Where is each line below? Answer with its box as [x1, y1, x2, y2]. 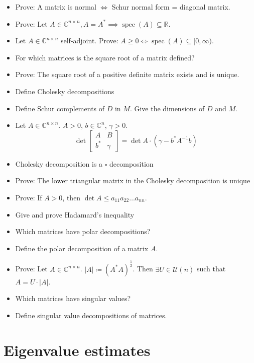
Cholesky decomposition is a [15, 158, 103, 169]
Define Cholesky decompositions [15, 86, 114, 96]
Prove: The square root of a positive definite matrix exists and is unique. [15, 69, 239, 80]
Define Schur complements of [15, 103, 105, 113]
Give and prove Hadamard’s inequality [15, 209, 135, 220]
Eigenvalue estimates [4, 339, 151, 360]
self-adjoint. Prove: [60, 35, 118, 46]
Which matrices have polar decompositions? [15, 226, 151, 237]
